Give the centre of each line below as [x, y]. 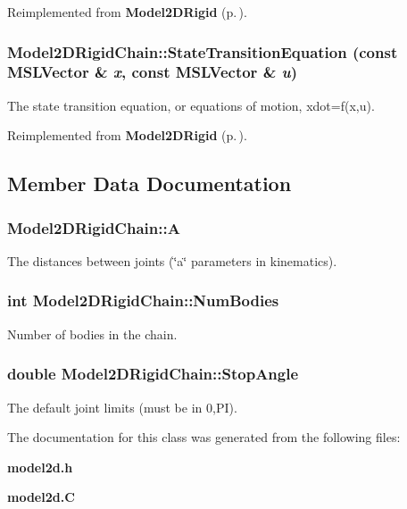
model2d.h [40, 467]
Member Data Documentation [150, 184]
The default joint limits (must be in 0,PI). [122, 407]
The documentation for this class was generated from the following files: [204, 437]
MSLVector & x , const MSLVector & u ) [153, 72]
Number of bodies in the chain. [92, 334]
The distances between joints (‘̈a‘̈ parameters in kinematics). [172, 260]
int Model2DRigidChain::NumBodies [143, 300]
